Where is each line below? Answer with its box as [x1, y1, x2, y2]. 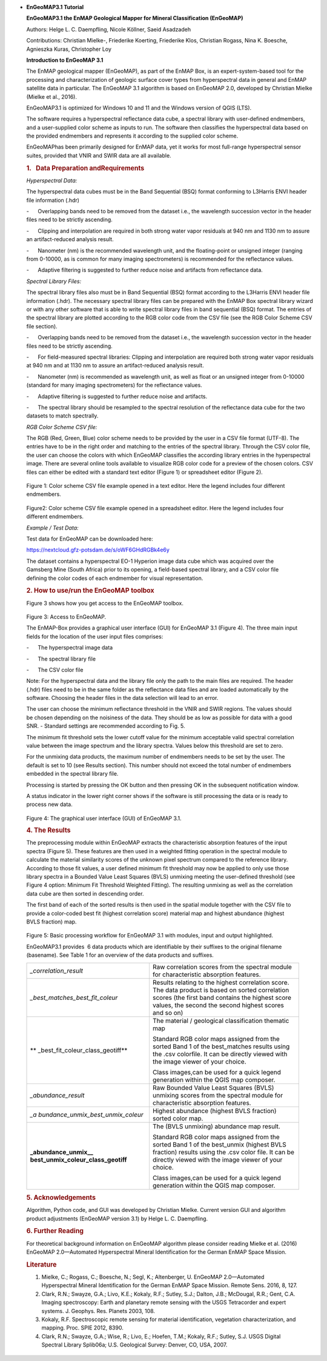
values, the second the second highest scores [152, 1000, 285, 1009]
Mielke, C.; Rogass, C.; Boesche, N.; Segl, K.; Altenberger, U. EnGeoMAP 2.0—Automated [41, 1273, 265, 1281]
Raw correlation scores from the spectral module [152, 962, 292, 971]
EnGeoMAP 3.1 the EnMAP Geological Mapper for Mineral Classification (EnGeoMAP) [26, 15, 243, 22]
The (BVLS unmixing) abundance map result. [152, 1122, 281, 1130]
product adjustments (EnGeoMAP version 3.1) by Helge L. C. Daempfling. [26, 1215, 208, 1222]
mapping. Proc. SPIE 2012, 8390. [41, 1324, 124, 1331]
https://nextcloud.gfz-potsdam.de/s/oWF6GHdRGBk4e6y [26, 546, 170, 554]
